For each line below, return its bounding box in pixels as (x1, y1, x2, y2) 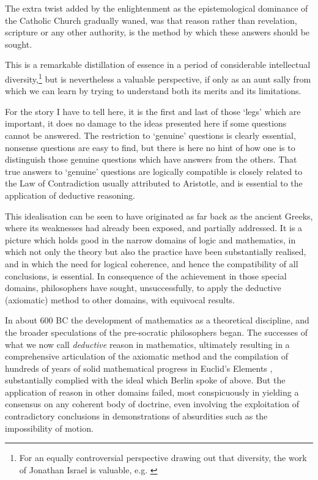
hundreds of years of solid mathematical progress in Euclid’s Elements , (5, 361, 273, 374)
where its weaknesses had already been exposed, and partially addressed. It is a (5, 221, 303, 234)
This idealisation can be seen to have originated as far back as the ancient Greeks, (5, 209, 313, 222)
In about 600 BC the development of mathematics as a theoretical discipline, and (5, 314, 309, 327)
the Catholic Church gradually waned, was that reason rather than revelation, (5, 13, 297, 26)
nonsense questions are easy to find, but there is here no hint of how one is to (5, 141, 295, 153)
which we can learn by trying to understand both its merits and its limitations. (5, 84, 301, 97)
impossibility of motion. (5, 421, 94, 434)
